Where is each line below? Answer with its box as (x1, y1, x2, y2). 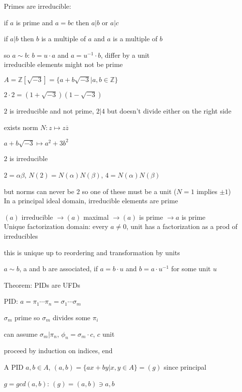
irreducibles (4, 230, 38, 241)
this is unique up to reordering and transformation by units (4, 247, 180, 257)
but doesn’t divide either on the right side (107, 105, 231, 115)
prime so (15, 312, 40, 322)
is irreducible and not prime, (9, 105, 94, 115)
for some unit (171, 263, 211, 274)
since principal (164, 361, 207, 372)
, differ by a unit (101, 49, 150, 60)
